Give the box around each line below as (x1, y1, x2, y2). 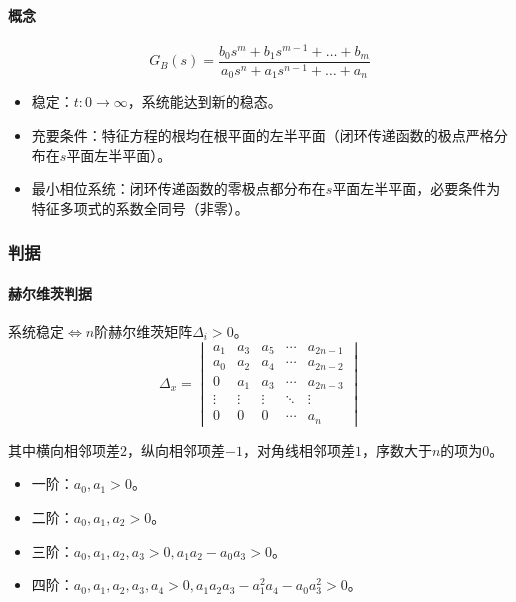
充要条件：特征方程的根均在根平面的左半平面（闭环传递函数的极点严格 (31, 124, 494, 145)
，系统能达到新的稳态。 (127, 91, 282, 112)
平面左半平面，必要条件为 (332, 178, 501, 199)
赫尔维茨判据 (8, 282, 92, 303)
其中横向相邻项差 (8, 439, 120, 460)
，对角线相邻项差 (242, 439, 355, 460)
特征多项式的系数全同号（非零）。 (31, 197, 249, 218)
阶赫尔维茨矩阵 (94, 321, 193, 341)
